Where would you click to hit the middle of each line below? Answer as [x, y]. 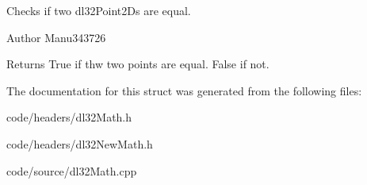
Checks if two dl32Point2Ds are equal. [99, 10]
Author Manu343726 [56, 37]
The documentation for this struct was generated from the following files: [184, 90]
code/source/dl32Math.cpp [72, 170]
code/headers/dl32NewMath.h [80, 143]
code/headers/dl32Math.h [69, 117]
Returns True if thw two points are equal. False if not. [138, 64]
